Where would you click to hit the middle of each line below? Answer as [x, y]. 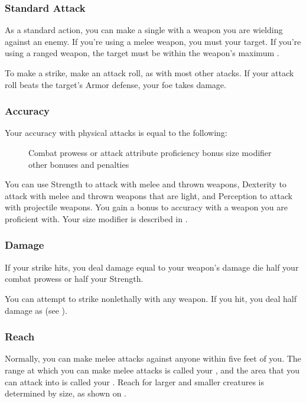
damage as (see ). [36, 310]
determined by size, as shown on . [66, 393]
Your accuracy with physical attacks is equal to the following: [116, 133]
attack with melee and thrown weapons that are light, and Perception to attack [149, 195]
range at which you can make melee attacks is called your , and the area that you [152, 370]
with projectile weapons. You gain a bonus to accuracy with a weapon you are [146, 207]
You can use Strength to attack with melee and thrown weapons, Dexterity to [146, 184]
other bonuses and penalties [79, 164]
